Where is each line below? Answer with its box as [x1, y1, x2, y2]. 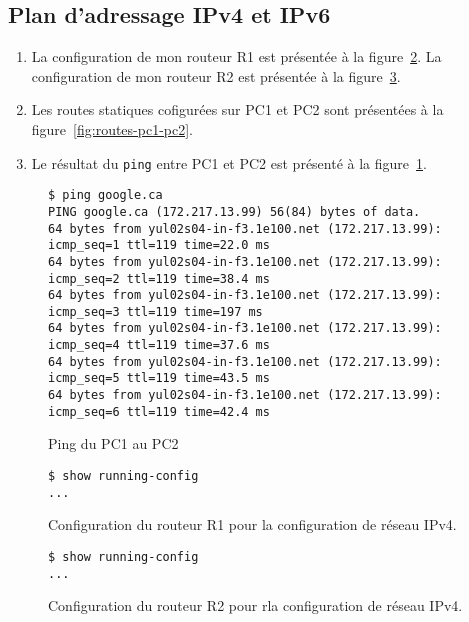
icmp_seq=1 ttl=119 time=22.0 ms [48, 238, 270, 253]
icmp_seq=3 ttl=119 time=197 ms [48, 304, 263, 319]
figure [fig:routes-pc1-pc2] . [31, 118, 194, 139]
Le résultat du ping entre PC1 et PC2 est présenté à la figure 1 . [31, 152, 427, 173]
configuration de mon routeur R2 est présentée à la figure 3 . [31, 65, 401, 86]
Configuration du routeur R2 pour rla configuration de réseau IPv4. [48, 595, 463, 616]
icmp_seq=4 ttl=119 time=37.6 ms [48, 338, 270, 353]
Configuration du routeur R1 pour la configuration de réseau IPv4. [48, 514, 457, 535]
